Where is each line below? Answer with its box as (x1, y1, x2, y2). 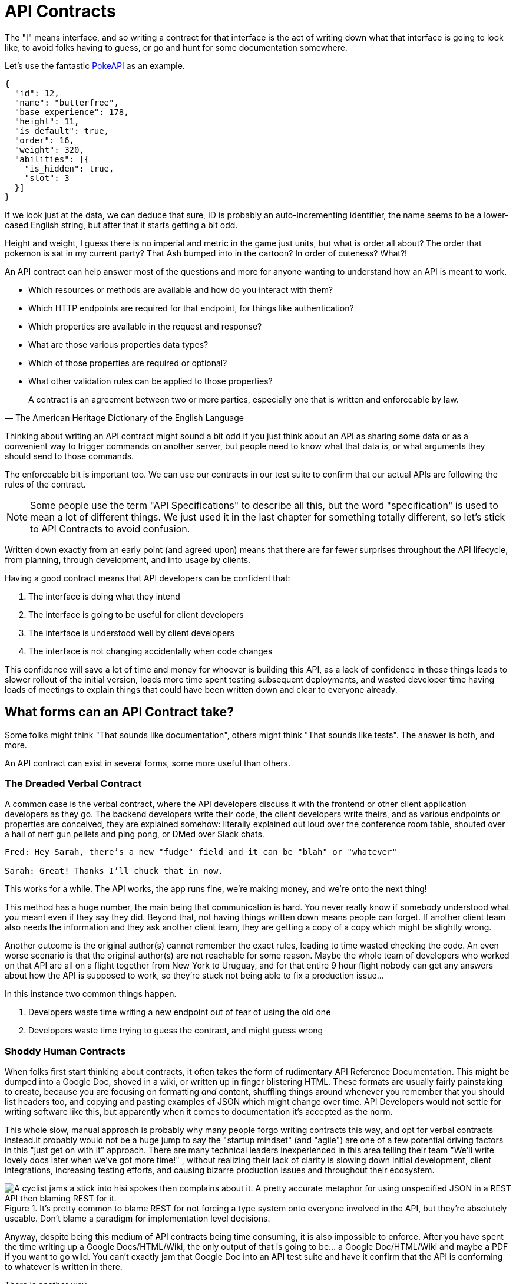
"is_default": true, (14, 126, 110, 136)
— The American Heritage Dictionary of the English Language (5, 412, 244, 423)
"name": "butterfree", (14, 97, 119, 107)
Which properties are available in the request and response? (28, 321, 262, 331)
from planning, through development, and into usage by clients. (5, 554, 251, 565)
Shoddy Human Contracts (5, 1045, 126, 1057)
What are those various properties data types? (28, 339, 209, 350)
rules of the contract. (5, 479, 86, 489)
